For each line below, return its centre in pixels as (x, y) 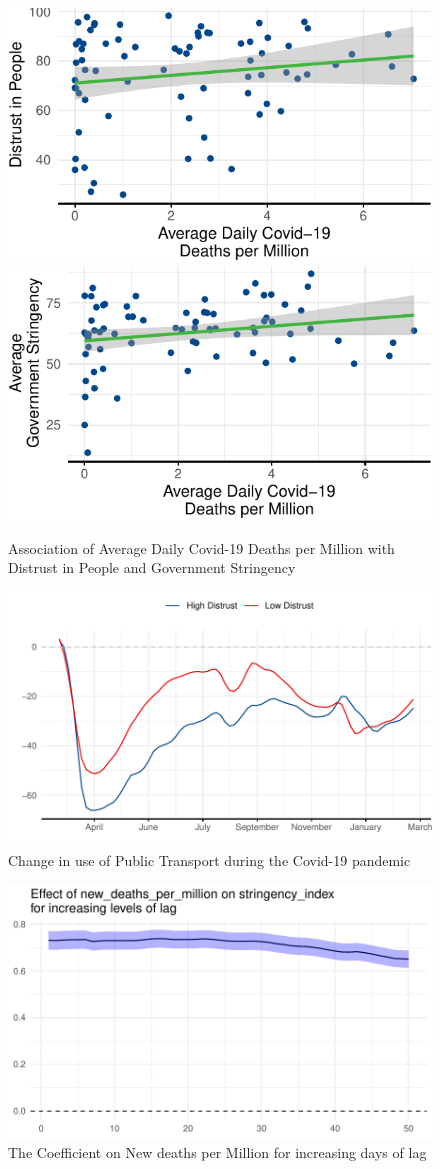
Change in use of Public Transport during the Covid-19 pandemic (209, 859)
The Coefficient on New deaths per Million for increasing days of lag (217, 1152)
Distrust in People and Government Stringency (152, 567)
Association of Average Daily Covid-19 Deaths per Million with (201, 547)
